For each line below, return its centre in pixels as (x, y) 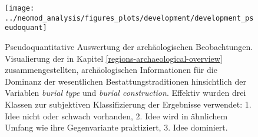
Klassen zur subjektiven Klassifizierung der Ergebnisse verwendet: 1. (128, 104)
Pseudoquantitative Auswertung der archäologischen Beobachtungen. (129, 46)
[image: (20, 8)
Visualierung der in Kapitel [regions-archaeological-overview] (114, 58)
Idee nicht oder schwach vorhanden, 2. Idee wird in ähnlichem (116, 116)
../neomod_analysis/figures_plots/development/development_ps (129, 18)
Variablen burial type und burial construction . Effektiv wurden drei (125, 93)
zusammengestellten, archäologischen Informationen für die (111, 70)
